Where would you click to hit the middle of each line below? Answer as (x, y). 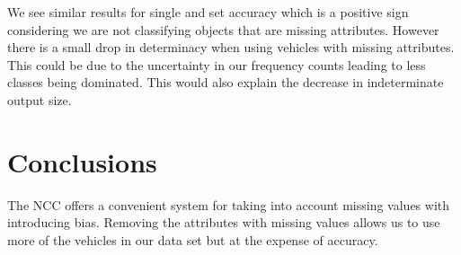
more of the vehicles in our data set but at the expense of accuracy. (193, 239)
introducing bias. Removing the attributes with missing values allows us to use (224, 222)
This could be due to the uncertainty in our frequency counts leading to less (217, 64)
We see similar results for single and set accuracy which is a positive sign (208, 12)
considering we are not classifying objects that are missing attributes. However (223, 29)
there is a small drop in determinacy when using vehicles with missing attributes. (231, 47)
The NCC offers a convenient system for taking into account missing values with (229, 204)
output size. (40, 99)
